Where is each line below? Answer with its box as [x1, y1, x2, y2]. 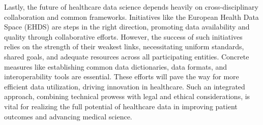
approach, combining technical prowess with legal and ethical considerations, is [4, 91, 250, 102]
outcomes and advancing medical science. [4, 111, 132, 121]
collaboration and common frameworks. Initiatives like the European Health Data [4, 11, 259, 22]
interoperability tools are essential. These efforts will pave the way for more [4, 71, 239, 82]
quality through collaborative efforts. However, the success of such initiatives [4, 31, 243, 42]
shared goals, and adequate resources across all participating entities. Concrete [4, 51, 249, 61]
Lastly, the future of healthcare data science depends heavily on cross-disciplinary [4, 2, 258, 12]
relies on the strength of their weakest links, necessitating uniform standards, [4, 41, 244, 52]
